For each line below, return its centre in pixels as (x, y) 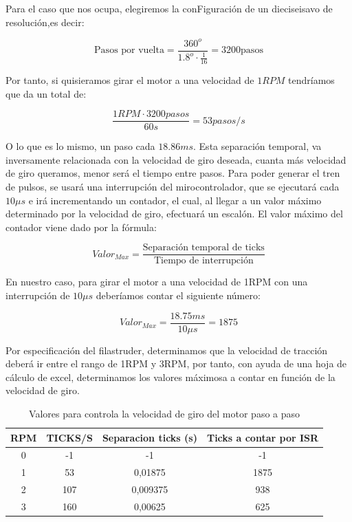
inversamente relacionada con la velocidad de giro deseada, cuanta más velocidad (176, 159)
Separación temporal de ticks (203, 248)
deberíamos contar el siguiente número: (178, 295)
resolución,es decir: (45, 22)
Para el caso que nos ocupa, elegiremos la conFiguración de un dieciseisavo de (169, 8)
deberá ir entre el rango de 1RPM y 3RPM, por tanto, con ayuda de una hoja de (176, 363)
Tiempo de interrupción (203, 261)
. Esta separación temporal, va (257, 146)
